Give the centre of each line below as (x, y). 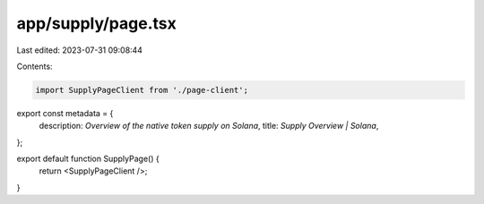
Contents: (35, 66)
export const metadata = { (65, 113)
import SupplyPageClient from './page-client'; (142, 90)
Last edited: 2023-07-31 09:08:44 (80, 50)
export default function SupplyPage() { (88, 159)
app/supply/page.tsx (96, 23)
